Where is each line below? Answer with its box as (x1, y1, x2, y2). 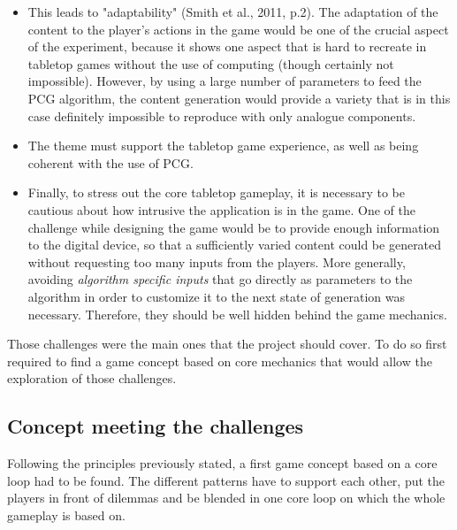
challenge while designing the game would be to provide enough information (27, 218, 440, 236)
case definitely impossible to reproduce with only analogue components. (27, 106, 416, 125)
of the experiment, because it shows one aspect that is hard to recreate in (27, 37, 427, 56)
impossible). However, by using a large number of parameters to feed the (27, 72, 422, 90)
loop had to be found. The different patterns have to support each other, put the (7, 471, 446, 489)
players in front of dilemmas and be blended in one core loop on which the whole (7, 488, 446, 507)
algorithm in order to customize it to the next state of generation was (27, 287, 405, 305)
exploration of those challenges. (7, 369, 177, 388)
